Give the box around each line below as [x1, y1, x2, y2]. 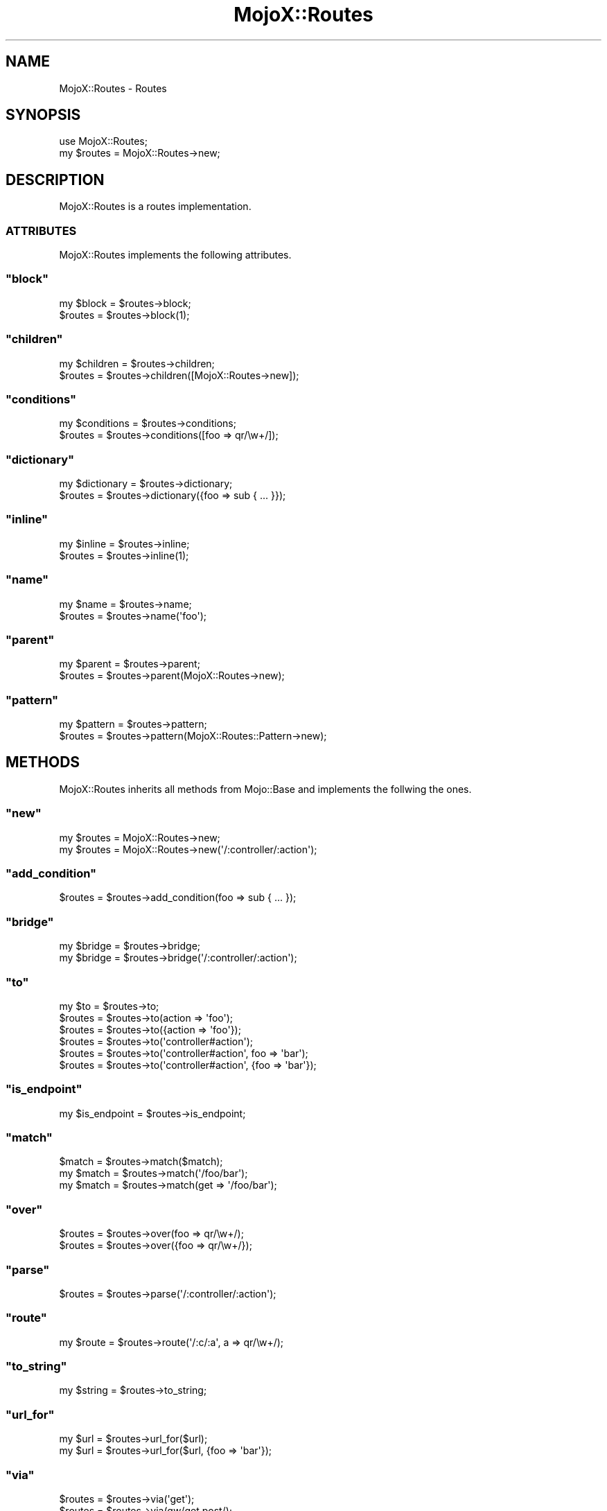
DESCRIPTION [6, 171, 105, 189]
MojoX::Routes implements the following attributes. [59, 249, 292, 261]
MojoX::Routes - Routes [59, 82, 167, 94]
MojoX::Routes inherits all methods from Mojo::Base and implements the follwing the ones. [59, 783, 472, 795]
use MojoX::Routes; [59, 135, 148, 148]
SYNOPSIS [6, 106, 81, 124]
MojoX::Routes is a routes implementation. [59, 200, 252, 213]
